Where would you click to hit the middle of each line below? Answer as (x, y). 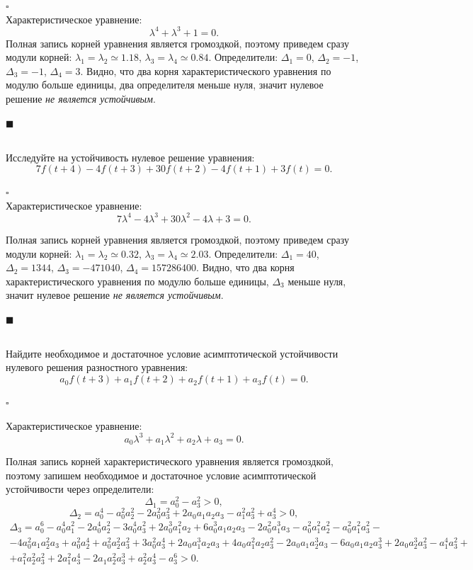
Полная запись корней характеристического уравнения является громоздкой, (170, 461)
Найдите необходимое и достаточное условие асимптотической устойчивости (172, 353)
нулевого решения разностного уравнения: (97, 367)
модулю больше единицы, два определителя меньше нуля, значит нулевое (165, 85)
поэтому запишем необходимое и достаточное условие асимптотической (161, 475)
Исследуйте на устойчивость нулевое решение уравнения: (130, 157)
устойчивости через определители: (80, 489)
